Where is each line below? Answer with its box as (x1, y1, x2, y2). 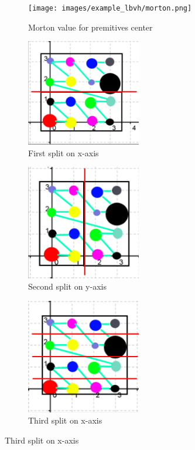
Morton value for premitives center (28, 21, 153, 33)
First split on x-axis (28, 146, 99, 159)
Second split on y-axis (28, 280, 107, 293)
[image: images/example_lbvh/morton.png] (28, 4, 192, 12)
